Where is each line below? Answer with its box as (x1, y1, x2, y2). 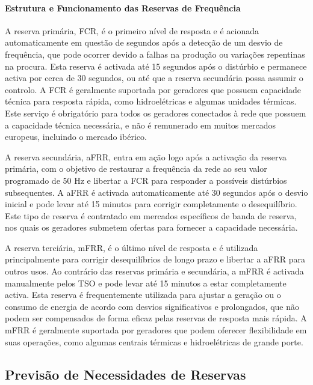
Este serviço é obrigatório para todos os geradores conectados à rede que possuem (5, 106, 306, 119)
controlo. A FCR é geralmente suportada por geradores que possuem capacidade (5, 83, 302, 95)
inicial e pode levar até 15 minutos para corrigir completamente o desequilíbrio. (5, 198, 297, 210)
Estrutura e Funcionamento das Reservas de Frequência (5, 1, 241, 14)
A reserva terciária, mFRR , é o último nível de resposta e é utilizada (5, 241, 258, 253)
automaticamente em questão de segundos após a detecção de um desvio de (5, 36, 283, 49)
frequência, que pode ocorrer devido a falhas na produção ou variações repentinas (5, 47, 305, 60)
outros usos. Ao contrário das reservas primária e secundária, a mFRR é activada (5, 265, 304, 277)
